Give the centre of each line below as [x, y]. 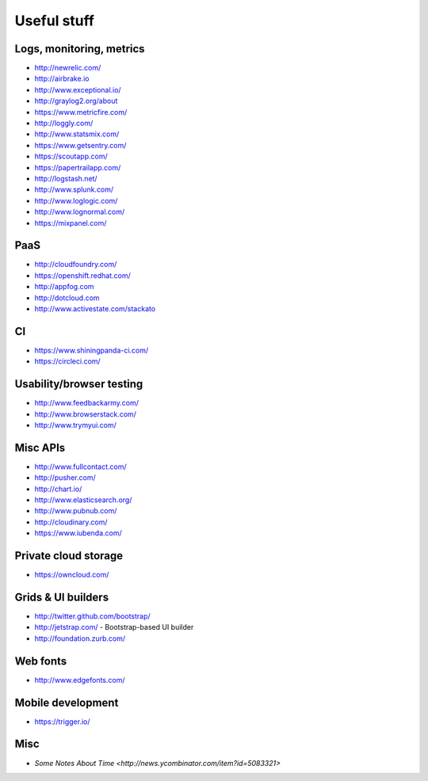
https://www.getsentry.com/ [80, 145]
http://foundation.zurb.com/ [80, 638]
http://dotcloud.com [67, 298]
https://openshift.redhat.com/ [82, 275]
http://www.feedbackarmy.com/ [86, 403]
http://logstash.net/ [66, 178]
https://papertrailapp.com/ [78, 167]
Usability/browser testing [79, 384]
